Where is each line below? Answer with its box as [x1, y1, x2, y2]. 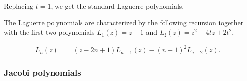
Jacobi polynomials [4, 66, 81, 79]
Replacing [4, 1, 34, 11]
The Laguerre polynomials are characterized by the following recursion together [4, 17, 244, 27]
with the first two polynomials [4, 27, 95, 37]
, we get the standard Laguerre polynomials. [51, 1, 184, 11]
